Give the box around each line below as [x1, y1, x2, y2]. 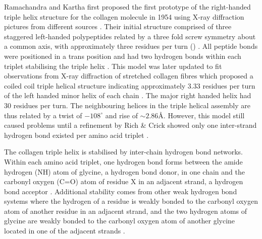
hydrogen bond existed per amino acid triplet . [4, 129, 149, 140]
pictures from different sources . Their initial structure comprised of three [4, 21, 232, 32]
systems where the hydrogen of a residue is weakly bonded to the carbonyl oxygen [4, 196, 258, 206]
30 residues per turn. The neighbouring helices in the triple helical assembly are [4, 100, 250, 110]
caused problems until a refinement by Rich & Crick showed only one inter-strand [4, 120, 257, 130]
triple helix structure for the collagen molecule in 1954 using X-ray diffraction [4, 11, 244, 22]
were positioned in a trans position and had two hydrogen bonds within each [4, 50, 241, 61]
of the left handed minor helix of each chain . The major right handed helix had [4, 90, 251, 101]
